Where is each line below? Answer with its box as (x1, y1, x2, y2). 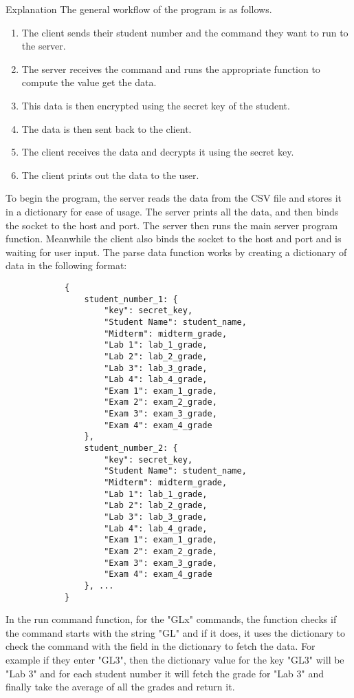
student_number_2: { (84, 443, 178, 454)
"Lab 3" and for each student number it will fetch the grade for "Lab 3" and (5, 666, 324, 680)
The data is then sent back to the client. (21, 121, 192, 136)
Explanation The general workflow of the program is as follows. (5, 2, 272, 16)
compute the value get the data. (21, 75, 157, 89)
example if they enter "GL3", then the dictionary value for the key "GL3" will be (5, 653, 344, 667)
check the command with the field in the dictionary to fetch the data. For (5, 639, 316, 653)
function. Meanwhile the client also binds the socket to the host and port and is (5, 231, 342, 246)
